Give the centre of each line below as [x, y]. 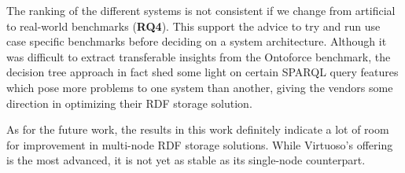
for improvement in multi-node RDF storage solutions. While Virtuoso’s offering [200, 144]
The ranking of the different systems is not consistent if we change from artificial [201, 10]
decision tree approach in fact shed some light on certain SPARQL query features [202, 72]
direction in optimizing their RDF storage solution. [129, 103]
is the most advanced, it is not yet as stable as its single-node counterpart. [186, 160]
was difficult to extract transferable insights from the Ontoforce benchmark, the [199, 56]
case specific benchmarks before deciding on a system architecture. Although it [197, 41]
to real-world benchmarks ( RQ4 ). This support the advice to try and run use [193, 26]
